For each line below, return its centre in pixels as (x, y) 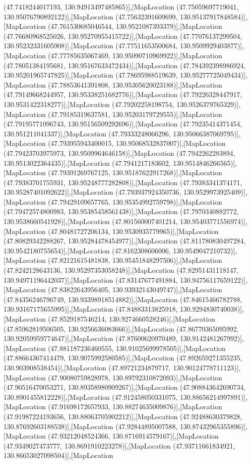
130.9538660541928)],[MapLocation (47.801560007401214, (91, 221)
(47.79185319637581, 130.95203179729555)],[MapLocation (135, 114)
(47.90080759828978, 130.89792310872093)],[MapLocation (135, 377)
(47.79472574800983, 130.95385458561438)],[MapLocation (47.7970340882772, (121, 211)
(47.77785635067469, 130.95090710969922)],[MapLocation (135, 55)
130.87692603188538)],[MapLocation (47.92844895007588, (91, 426)
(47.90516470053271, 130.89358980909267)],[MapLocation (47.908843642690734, (125, 387)
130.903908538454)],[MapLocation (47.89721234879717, (87, 367)
